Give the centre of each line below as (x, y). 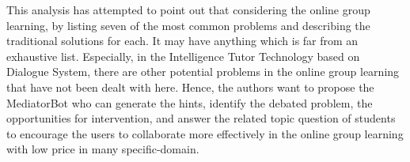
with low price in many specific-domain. (103, 149)
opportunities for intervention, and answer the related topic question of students (201, 118)
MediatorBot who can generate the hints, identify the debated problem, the (190, 102)
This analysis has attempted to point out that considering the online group (188, 9)
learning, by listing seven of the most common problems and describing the (188, 25)
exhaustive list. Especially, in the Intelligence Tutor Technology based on (183, 56)
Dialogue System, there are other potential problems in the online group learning (203, 72)
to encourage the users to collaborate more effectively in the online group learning (205, 133)
